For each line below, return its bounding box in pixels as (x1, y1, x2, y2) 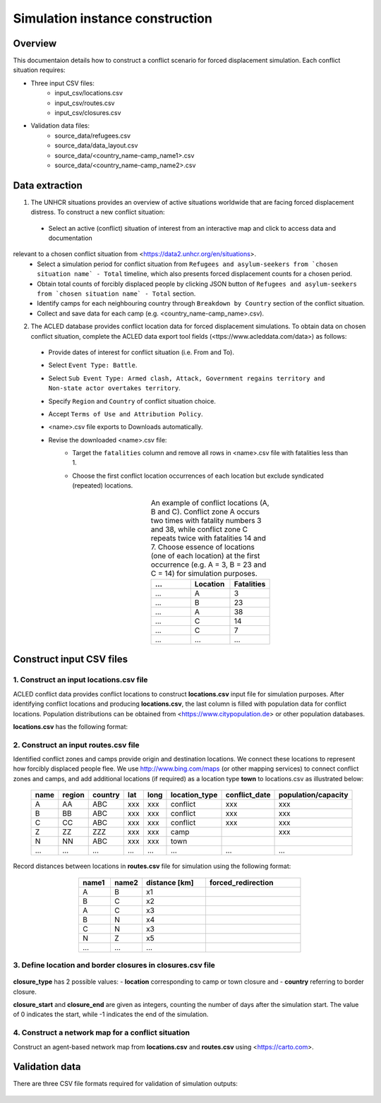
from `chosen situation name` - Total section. (37, 289, 196, 298)
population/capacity (278, 790, 349, 800)
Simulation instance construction (13, 11, 213, 26)
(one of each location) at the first (150, 550, 260, 560)
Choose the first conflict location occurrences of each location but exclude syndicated (72, 471, 324, 480)
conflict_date (225, 790, 271, 800)
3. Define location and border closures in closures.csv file (13, 960, 215, 970)
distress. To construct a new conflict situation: (30, 208, 165, 217)
